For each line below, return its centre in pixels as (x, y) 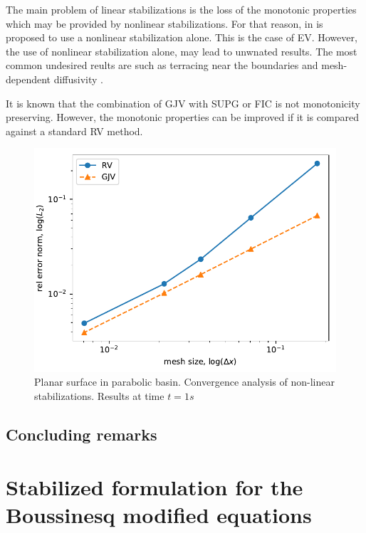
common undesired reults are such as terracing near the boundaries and (162, 65)
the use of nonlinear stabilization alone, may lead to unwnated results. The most (182, 51)
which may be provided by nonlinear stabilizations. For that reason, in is (164, 23)
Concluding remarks (82, 434)
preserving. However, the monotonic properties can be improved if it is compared (182, 117)
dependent (28, 79)
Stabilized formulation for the (155, 486)
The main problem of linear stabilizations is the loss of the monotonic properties (181, 9)
